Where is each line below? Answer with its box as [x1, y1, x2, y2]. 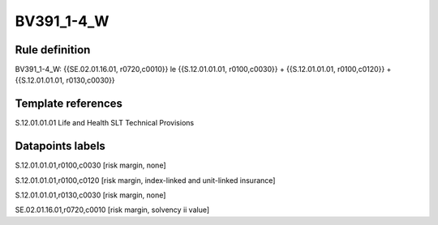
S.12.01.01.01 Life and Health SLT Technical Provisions [15, 118, 195, 128]
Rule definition [15, 43, 91, 57]
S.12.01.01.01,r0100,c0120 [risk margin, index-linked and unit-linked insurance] [15, 175, 276, 185]
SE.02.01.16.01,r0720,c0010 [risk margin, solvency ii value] [15, 205, 210, 214]
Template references [15, 97, 123, 111]
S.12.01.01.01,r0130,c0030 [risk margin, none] [15, 190, 166, 200]
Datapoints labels [15, 139, 105, 153]
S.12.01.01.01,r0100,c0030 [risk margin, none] [15, 160, 166, 170]
